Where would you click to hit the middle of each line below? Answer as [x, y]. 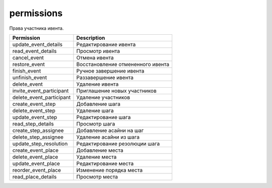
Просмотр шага [96, 123]
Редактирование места [105, 163]
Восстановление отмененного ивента [123, 64]
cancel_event [28, 57]
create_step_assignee [38, 130]
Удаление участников [103, 97]
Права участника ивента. [37, 28]
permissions [36, 13]
